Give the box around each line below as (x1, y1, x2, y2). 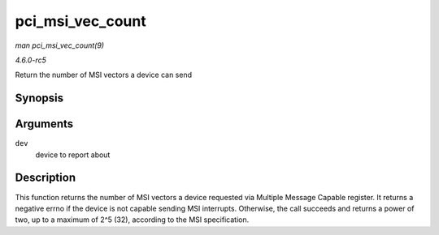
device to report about (35, 150, 111, 160)
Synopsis (15, 92, 64, 105)
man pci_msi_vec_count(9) (15, 41, 105, 50)
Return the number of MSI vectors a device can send (15, 70, 193, 80)
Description (15, 171, 76, 185)
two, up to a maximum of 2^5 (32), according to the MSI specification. (15, 215, 250, 224)
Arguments (15, 117, 74, 131)
